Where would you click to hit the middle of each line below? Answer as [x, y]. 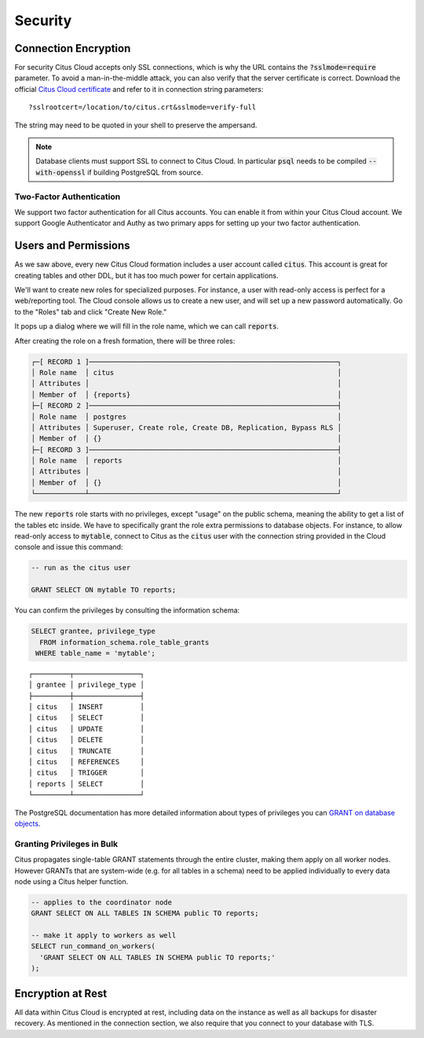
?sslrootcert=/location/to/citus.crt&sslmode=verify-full [143, 107]
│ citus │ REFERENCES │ [87, 762]
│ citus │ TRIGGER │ [87, 773]
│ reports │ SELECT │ [87, 784]
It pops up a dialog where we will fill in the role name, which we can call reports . [146, 326]
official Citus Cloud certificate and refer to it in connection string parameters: [139, 89]
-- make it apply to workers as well [104, 935]
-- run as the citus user [81, 568]
